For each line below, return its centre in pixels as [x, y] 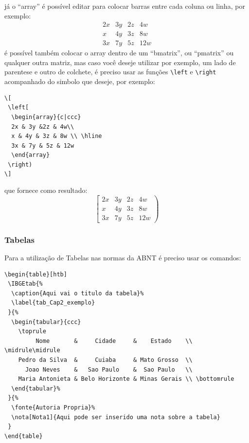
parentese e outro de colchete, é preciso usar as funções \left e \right [110, 72]
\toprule [32, 332]
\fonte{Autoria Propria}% [53, 407]
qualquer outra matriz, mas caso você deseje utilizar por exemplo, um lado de [120, 62]
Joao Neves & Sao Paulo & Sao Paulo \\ [109, 369]
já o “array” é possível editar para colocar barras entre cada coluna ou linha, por [125, 6]
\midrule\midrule [32, 350]
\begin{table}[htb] [36, 274]
